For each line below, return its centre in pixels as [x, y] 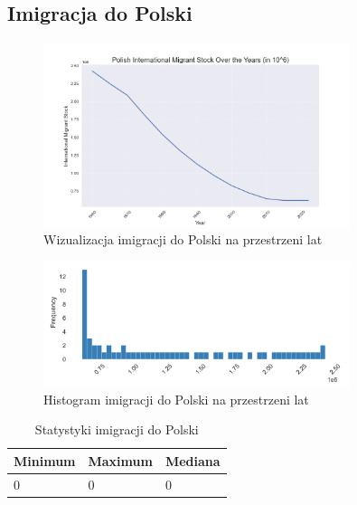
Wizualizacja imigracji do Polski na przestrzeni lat [183, 239]
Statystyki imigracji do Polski [117, 429]
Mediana [193, 460]
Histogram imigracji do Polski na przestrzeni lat [176, 399]
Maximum [120, 460]
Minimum [45, 460]
